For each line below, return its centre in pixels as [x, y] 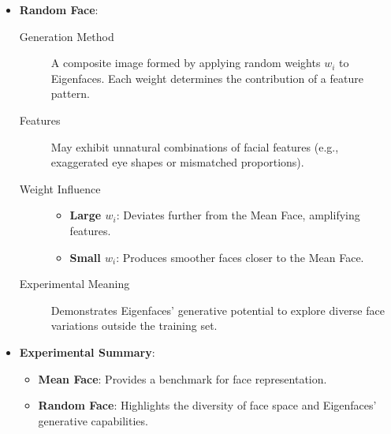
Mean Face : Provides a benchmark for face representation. [182, 378]
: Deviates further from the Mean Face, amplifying [238, 215]
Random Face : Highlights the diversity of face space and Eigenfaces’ [207, 405]
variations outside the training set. [134, 325]
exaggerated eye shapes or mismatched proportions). [177, 162]
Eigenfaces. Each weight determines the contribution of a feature [207, 78]
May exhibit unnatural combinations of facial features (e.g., [195, 146]
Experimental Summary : [87, 352]
